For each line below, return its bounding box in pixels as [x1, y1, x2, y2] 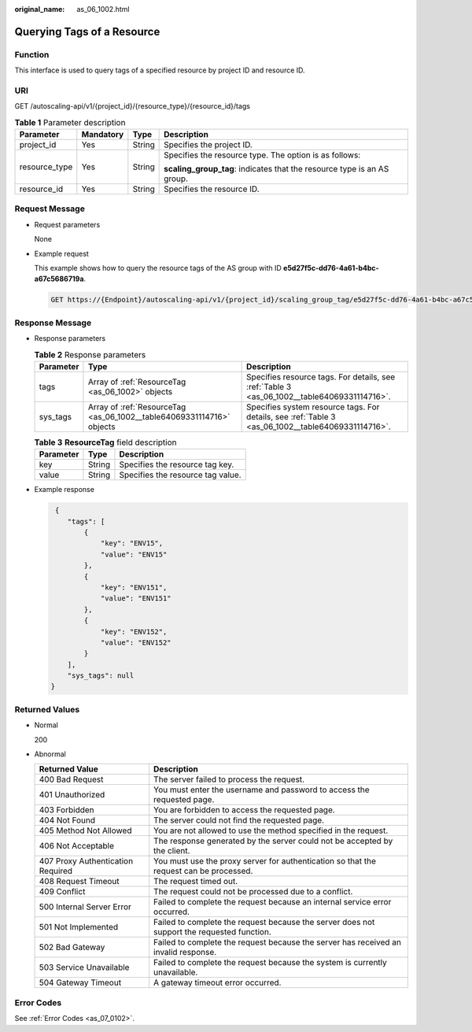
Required [39, 866, 73, 877]
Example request [34, 249, 90, 258]
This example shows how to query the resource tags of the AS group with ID [34, 263, 282, 272]
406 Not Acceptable [39, 841, 114, 852]
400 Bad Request [39, 774, 104, 785]
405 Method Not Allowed [39, 825, 132, 836]
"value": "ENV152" [100, 638, 172, 647]
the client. [153, 845, 190, 856]
